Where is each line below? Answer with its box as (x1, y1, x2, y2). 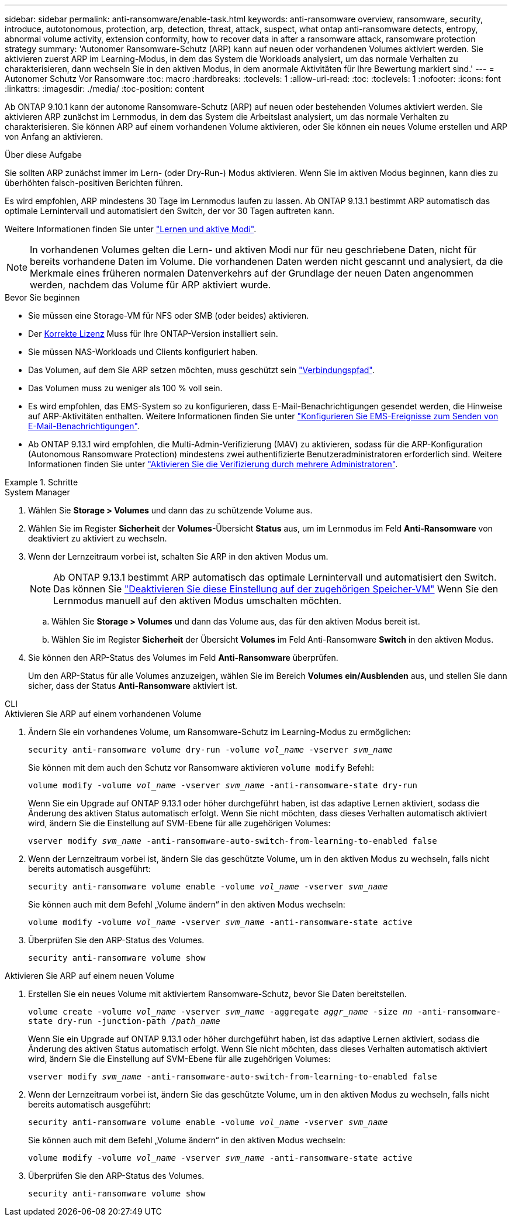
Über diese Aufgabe (5, 150, 82, 160)
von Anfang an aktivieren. (5, 132, 103, 142)
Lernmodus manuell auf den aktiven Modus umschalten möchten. (53, 595, 342, 606)
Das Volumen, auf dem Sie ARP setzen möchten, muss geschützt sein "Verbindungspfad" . (28, 365, 375, 375)
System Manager (5, 487, 70, 497)
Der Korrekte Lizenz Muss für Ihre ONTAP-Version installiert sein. (28, 329, 278, 339)
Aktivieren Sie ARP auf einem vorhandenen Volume (5, 709, 202, 719)
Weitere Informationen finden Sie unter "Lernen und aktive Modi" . (5, 224, 257, 234)
